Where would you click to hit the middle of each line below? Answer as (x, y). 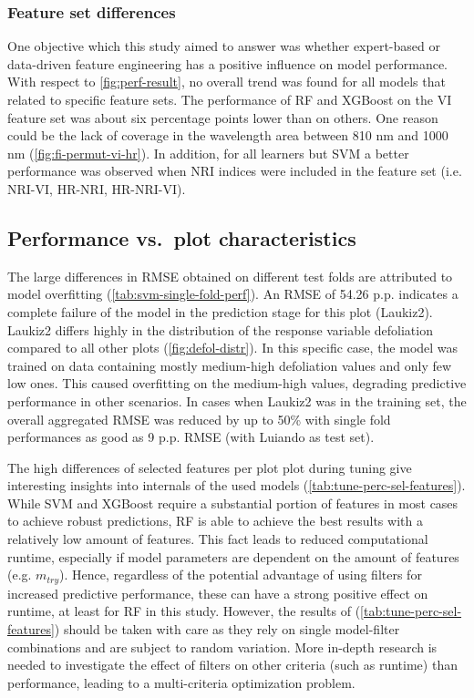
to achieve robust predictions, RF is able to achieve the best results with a (215, 521)
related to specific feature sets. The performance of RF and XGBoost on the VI (230, 99)
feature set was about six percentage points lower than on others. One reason (223, 117)
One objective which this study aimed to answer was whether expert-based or (224, 46)
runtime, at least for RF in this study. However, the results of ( (184, 611)
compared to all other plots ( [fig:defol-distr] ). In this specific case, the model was (233, 348)
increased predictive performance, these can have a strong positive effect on (218, 593)
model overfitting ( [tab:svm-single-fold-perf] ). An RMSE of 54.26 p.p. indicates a (233, 294)
